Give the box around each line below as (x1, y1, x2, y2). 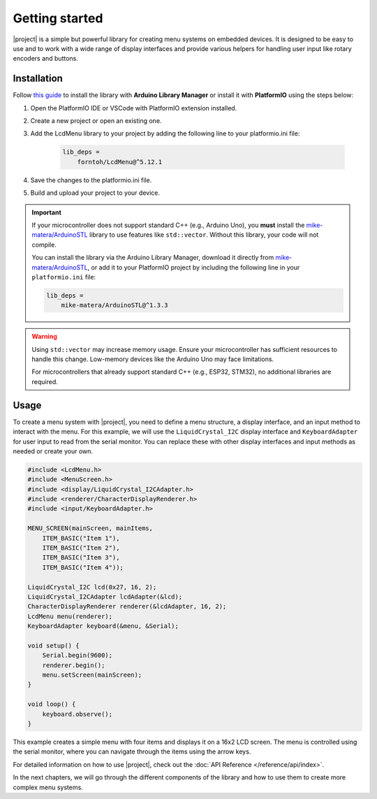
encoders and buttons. (13, 54, 78, 63)
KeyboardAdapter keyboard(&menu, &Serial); (27, 622, 179, 630)
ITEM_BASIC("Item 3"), (42, 554, 120, 562)
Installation (13, 73, 63, 85)
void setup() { (27, 641, 80, 650)
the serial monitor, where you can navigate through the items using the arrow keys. (13, 747, 251, 756)
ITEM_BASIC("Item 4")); (42, 563, 124, 571)
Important (31, 208, 62, 217)
